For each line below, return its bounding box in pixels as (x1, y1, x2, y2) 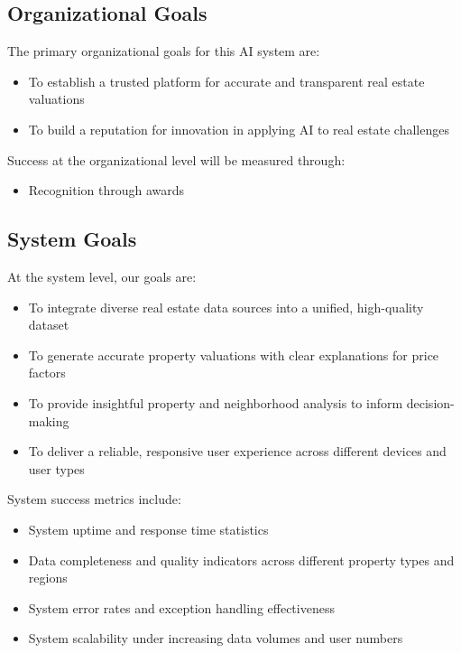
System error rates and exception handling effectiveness (28, 598, 335, 617)
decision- (406, 393, 455, 412)
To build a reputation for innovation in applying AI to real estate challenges (28, 119, 449, 138)
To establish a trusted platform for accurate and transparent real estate (28, 71, 425, 90)
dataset (28, 315, 69, 334)
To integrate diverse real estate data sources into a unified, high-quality (28, 297, 424, 316)
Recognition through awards (28, 181, 185, 200)
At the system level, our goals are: (7, 266, 197, 285)
